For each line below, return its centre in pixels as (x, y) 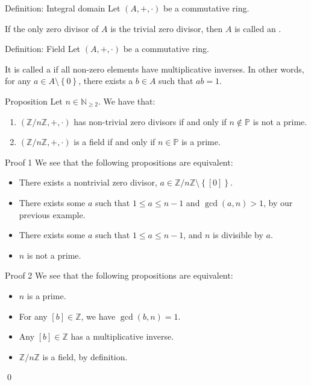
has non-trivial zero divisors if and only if (150, 121)
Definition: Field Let (43, 49)
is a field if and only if (115, 142)
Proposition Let (34, 101)
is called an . (258, 28)
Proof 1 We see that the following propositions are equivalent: (119, 162)
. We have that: (127, 101)
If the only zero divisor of (52, 28)
